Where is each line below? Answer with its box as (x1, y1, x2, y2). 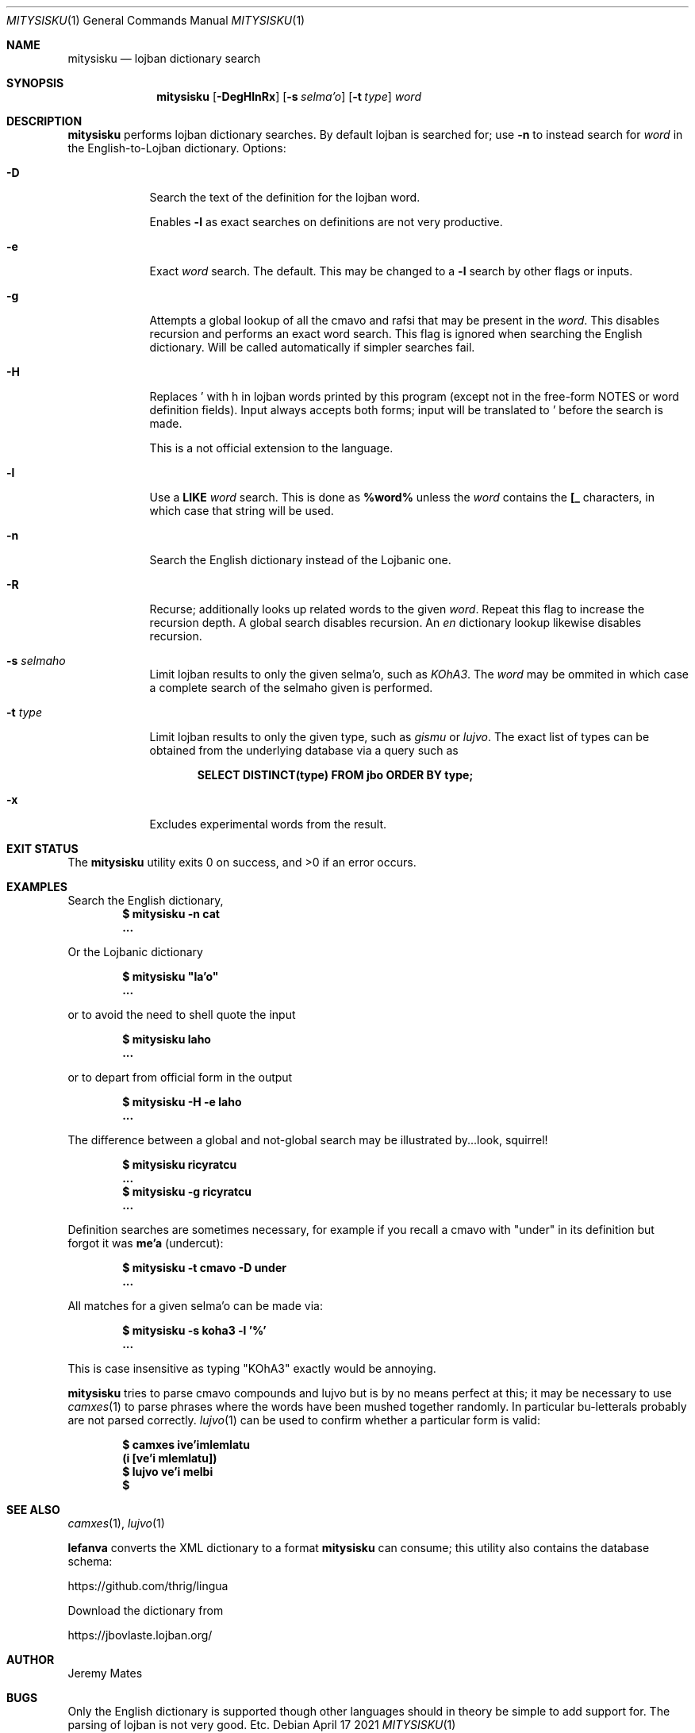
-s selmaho (6, 654, 66, 667)
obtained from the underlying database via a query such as (149, 744, 459, 757)
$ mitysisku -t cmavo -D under (122, 1261, 286, 1274)
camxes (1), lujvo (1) (67, 1516, 165, 1530)
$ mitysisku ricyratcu (122, 1158, 237, 1171)
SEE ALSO (6, 1503, 60, 1516)
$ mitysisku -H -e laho (122, 1095, 242, 1109)
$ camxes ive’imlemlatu (122, 1438, 250, 1451)
